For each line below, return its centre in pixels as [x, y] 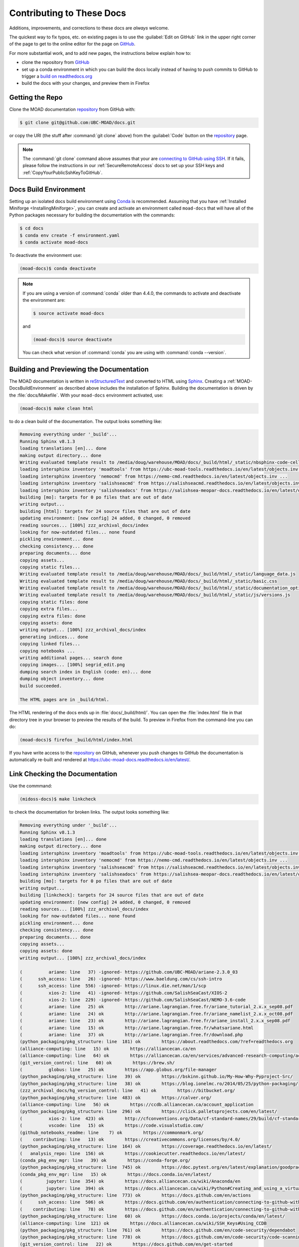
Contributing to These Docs [68, 13]
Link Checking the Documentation [63, 774]
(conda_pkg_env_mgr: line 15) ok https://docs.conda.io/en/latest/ [116, 1174]
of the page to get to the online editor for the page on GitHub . [72, 44]
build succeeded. [41, 686]
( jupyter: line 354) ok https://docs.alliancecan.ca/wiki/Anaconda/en [130, 1181]
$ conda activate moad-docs [54, 242]
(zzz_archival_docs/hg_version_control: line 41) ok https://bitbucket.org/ [127, 1091]
